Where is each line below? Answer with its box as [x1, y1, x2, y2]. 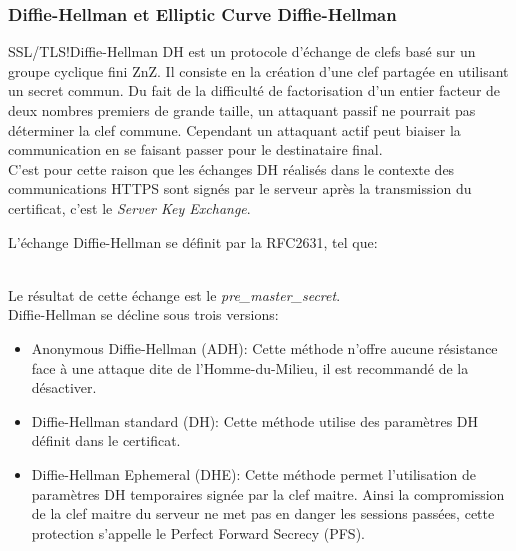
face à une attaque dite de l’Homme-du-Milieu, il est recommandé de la [31, 357, 469, 378]
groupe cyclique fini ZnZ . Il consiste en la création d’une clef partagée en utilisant [8, 60, 509, 81]
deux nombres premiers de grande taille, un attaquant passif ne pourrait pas [8, 100, 476, 120]
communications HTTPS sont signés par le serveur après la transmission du [8, 178, 472, 199]
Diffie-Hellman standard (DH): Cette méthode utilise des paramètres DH [31, 410, 479, 431]
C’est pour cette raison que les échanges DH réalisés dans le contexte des [8, 158, 455, 179]
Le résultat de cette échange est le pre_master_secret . [8, 284, 341, 305]
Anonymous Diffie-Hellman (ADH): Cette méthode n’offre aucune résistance [31, 337, 498, 358]
